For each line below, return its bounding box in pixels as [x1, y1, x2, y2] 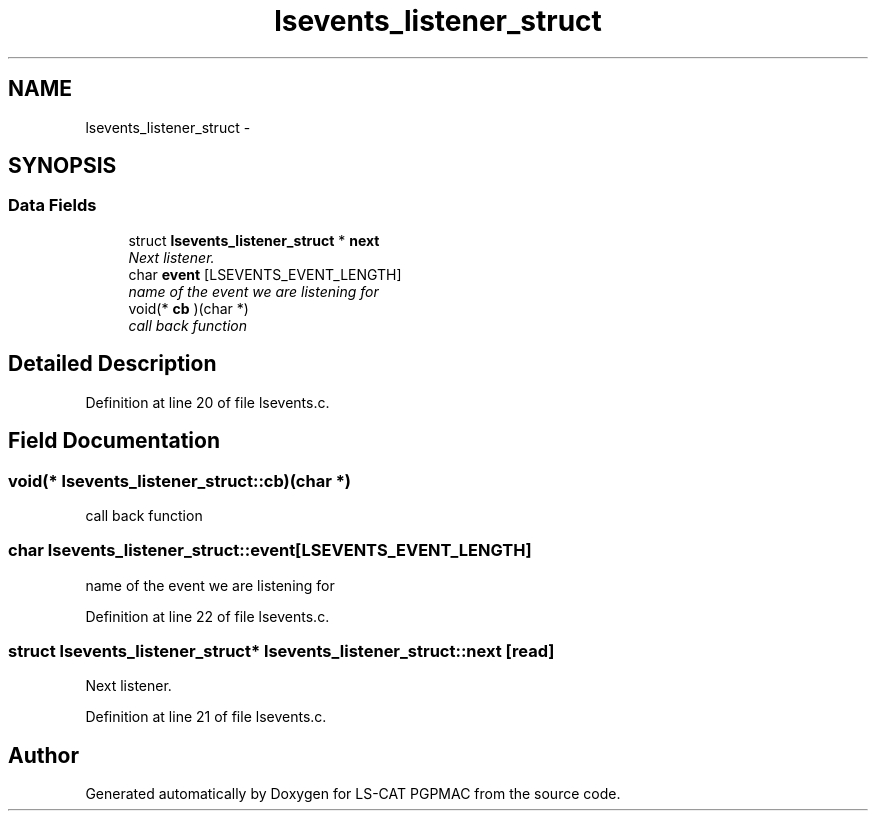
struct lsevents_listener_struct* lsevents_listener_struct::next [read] [8, 641, 555, 661]
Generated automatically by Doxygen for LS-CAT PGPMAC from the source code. [85, 785, 621, 803]
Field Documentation [8, 428, 220, 454]
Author [8, 742, 79, 768]
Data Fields [8, 195, 97, 216]
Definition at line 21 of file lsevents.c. [85, 708, 327, 726]
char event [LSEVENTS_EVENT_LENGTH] [128, 265, 402, 283]
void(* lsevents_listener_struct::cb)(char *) [8, 470, 352, 491]
